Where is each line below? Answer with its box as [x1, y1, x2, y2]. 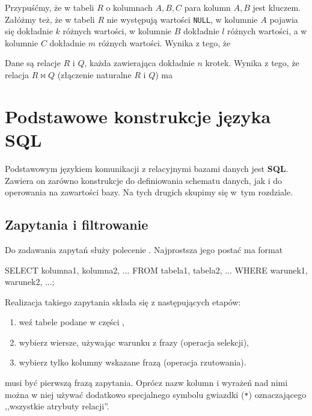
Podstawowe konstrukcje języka [5, 103, 271, 128]
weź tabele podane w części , [19, 316, 124, 328]
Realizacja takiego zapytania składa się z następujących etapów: [5, 295, 241, 308]
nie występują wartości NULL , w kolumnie [106, 13, 258, 25]
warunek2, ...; [5, 275, 55, 288]
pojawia [269, 13, 298, 25]
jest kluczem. [252, 1, 301, 13]
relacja [5, 69, 29, 81]
